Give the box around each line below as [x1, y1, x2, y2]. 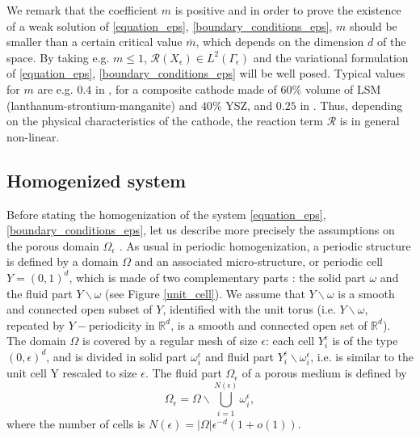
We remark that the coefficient [6, 2, 158, 18]
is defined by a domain [6, 253, 119, 270]
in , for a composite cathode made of [95, 80, 277, 97]
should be [349, 17, 397, 34]
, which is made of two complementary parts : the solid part [69, 268, 366, 285]
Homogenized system [6, 167, 187, 192]
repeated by [6, 316, 65, 333]
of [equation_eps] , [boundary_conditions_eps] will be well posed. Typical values [6, 65, 405, 82]
